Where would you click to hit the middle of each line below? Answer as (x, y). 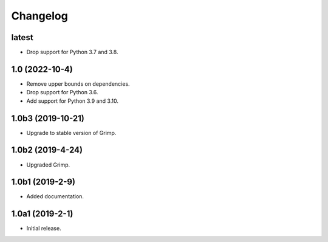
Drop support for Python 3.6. (62, 92)
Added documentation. (55, 196)
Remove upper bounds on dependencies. (78, 84)
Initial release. (44, 229)
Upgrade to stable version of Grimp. (71, 133)
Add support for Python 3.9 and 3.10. (72, 101)
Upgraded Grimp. (48, 165)
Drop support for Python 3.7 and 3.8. (72, 52)
